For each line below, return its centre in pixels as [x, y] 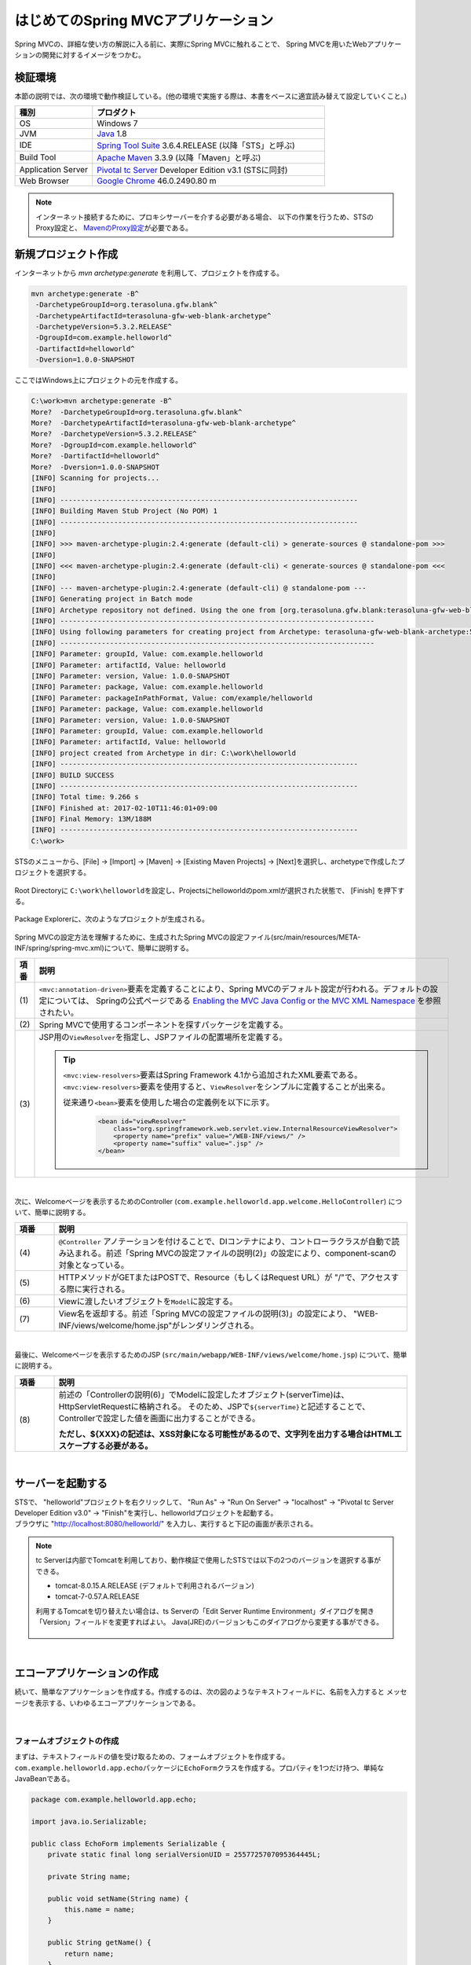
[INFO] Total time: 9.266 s [85, 797]
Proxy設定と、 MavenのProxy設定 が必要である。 [114, 228]
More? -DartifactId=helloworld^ [95, 456]
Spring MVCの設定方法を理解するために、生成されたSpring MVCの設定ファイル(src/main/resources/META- [188, 937]
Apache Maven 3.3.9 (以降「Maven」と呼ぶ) [179, 158]
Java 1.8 [112, 134]
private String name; [89, 1876]
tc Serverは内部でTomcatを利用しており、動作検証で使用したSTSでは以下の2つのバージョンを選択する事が [208, 1560]
